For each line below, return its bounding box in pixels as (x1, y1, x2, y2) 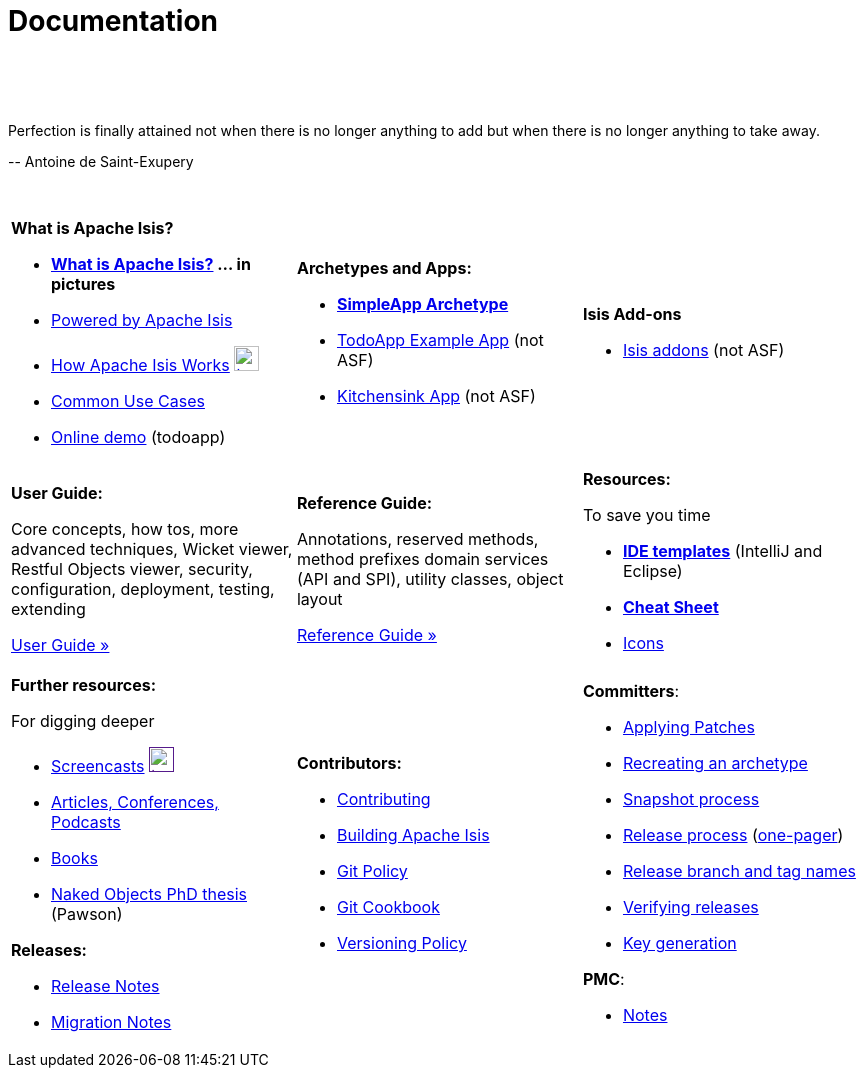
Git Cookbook (336, 897, 440, 918)
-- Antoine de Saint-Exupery (8, 152, 194, 170)
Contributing (336, 789, 431, 810)
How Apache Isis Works (51, 354, 230, 375)
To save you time (582, 504, 711, 525)
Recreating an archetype (622, 753, 808, 774)
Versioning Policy (336, 933, 467, 954)
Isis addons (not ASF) (622, 340, 785, 361)
